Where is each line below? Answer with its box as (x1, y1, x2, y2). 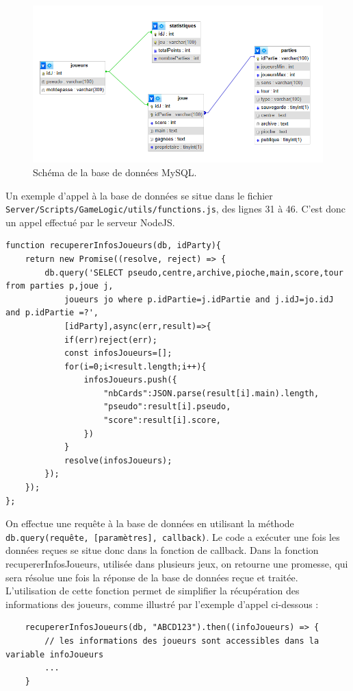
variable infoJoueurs (5, 649, 104, 659)
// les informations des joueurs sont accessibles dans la (44, 636, 319, 646)
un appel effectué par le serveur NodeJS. (5, 215, 175, 229)
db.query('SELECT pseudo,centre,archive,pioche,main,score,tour (44, 267, 343, 278)
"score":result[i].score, (103, 415, 221, 426)
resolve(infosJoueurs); (64, 455, 172, 465)
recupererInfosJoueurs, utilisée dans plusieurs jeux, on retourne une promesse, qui (5, 557, 348, 571)
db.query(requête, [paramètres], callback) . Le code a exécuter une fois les (5, 529, 340, 544)
